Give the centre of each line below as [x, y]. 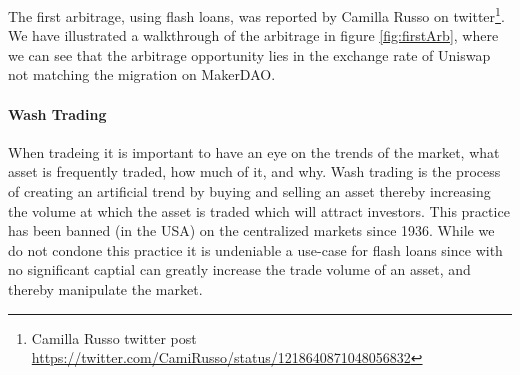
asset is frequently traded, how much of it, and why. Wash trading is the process [254, 171]
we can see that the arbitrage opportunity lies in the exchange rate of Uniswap [249, 54]
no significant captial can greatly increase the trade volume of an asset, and [239, 269]
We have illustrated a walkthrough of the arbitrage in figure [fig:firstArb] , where [253, 35]
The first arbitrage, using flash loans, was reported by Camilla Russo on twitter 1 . [256, 14]
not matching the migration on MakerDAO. [142, 74]
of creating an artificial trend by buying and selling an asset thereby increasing [249, 191]
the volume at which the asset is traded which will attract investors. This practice [259, 210]
